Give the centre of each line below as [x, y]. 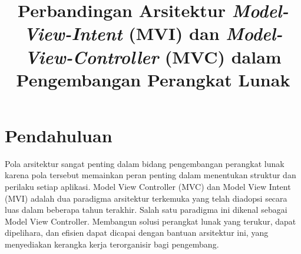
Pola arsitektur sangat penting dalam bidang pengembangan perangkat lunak [145, 163]
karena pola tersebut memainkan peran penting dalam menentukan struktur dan [150, 175]
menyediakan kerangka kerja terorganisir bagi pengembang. [112, 244]
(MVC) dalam [223, 56]
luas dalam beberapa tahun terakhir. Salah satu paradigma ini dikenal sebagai [146, 210]
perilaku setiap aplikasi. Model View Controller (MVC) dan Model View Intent [148, 187]
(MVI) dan [174, 33]
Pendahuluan [59, 135]
